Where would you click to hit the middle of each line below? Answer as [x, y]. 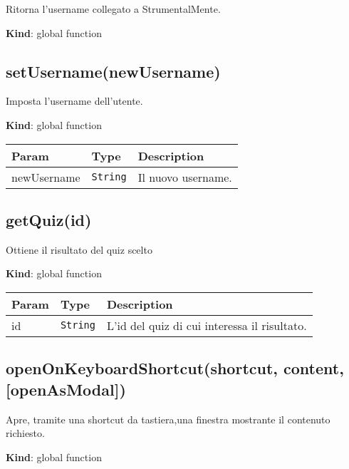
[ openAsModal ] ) [66, 389]
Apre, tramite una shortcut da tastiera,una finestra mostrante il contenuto [168, 419]
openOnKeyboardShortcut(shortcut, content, [175, 368]
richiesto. [25, 433]
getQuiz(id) [49, 219]
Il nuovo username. [185, 177]
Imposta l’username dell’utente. [74, 101]
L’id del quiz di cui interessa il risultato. [207, 325]
